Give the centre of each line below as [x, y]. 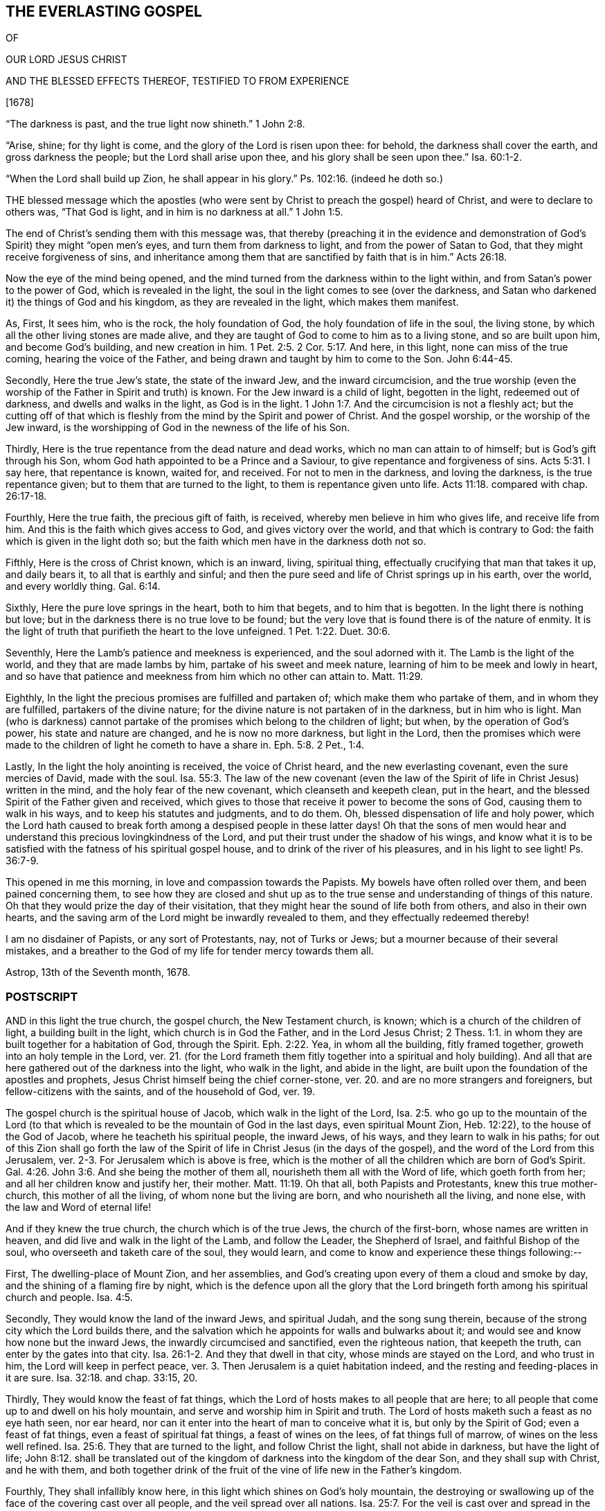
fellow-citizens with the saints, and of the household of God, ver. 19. [160, 1092]
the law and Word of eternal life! [79, 1207]
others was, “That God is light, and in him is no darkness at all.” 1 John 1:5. [174, 212]
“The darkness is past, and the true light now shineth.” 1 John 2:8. [155, 124]
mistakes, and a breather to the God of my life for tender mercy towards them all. [190, 951]
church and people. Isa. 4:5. [69, 1298]
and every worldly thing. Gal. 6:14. [83, 586]
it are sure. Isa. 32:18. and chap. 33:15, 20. [102, 1378]
